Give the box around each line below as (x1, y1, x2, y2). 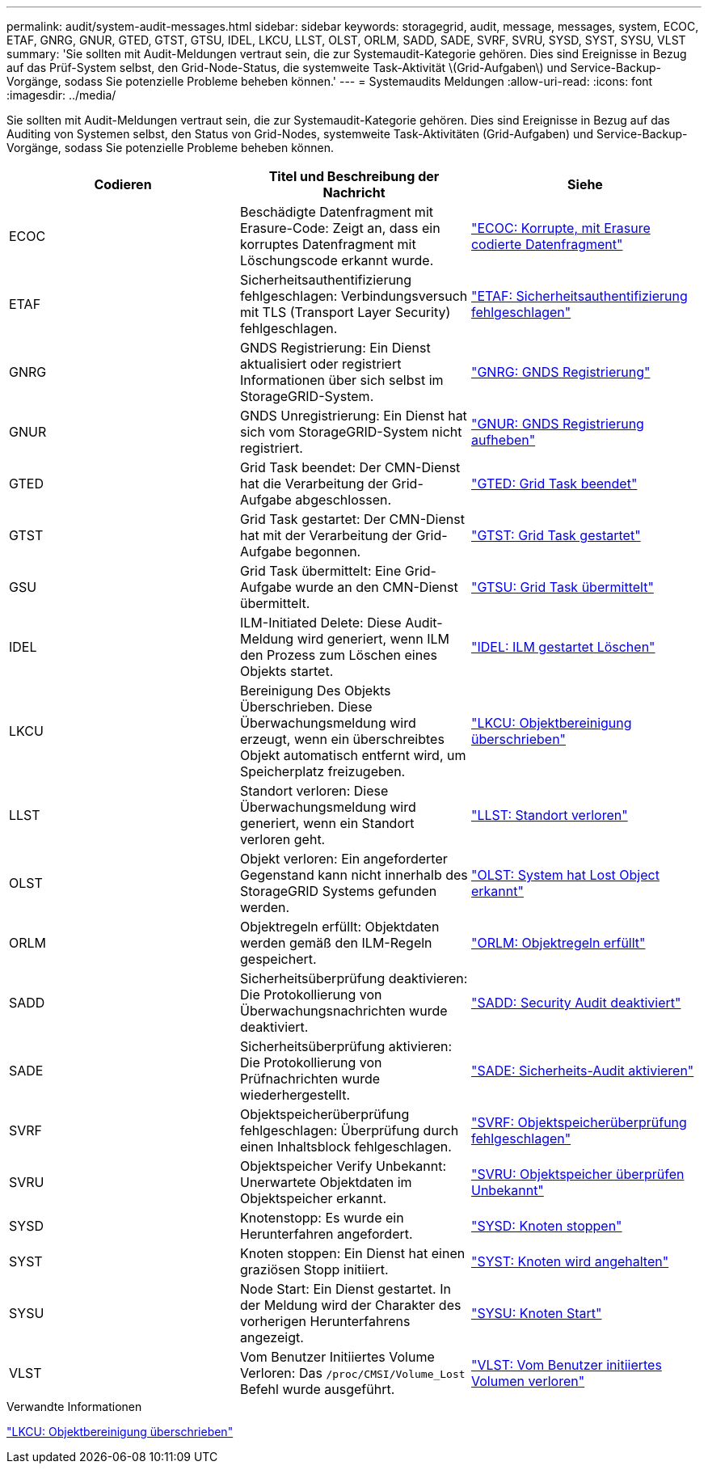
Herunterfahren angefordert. (239, 1226, 413, 1242)
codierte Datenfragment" (470, 236, 623, 252)
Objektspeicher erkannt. (239, 1190, 387, 1206)
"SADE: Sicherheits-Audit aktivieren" (470, 1062, 694, 1079)
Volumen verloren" (470, 1373, 585, 1389)
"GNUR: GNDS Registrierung (470, 416, 644, 432)
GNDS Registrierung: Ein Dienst (239, 340, 431, 356)
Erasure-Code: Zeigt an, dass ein (239, 220, 440, 236)
